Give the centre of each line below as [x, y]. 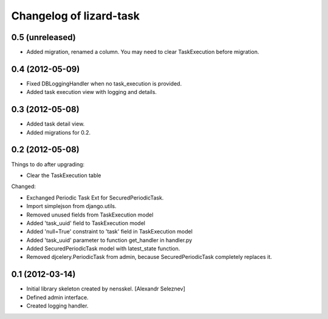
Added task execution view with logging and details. [92, 92]
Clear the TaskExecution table [64, 175]
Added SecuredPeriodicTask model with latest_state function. [103, 249]
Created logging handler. [57, 306]
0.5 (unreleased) [43, 37]
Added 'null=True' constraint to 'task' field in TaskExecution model [109, 232]
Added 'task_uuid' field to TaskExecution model [86, 223]
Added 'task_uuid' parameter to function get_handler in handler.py [109, 240]
